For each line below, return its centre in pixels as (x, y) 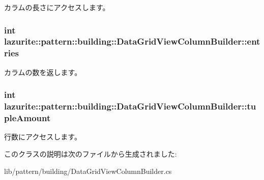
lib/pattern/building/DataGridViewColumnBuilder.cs (88, 171)
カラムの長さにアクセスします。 (57, 7)
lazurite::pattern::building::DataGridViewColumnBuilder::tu (130, 106)
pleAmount (27, 118)
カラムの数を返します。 (43, 72)
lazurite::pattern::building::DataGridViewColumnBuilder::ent (132, 41)
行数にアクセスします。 (43, 137)
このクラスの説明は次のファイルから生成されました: (91, 153)
